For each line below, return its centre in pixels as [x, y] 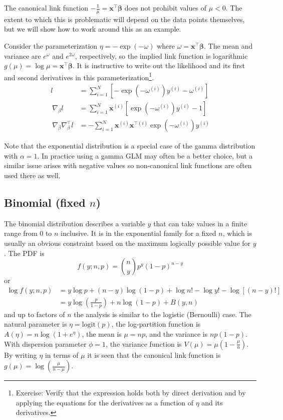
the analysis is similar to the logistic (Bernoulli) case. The [163, 314]
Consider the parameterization [51, 46]
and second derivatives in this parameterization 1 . [79, 76]
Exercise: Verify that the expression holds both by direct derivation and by [131, 393]
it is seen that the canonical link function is [154, 355]
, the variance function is [144, 343]
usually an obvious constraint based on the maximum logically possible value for [127, 243]
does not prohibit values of [165, 8]
